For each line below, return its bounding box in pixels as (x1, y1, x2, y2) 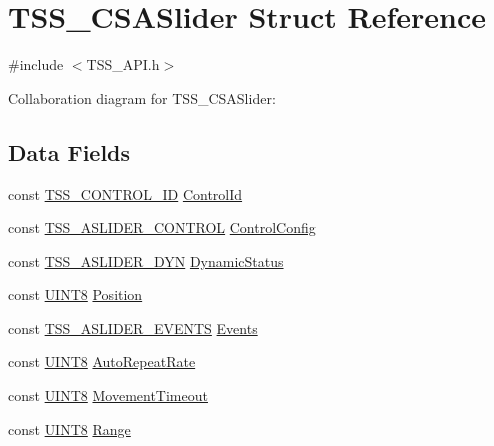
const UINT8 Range (8, 418, 131, 439)
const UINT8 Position (8, 284, 143, 305)
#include (8, 54, 64, 75)
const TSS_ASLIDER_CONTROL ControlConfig (8, 217, 316, 238)
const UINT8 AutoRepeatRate (8, 351, 196, 372)
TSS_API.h (86, 54, 160, 75)
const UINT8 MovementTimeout (8, 385, 208, 406)
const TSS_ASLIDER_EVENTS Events (8, 317, 258, 338)
